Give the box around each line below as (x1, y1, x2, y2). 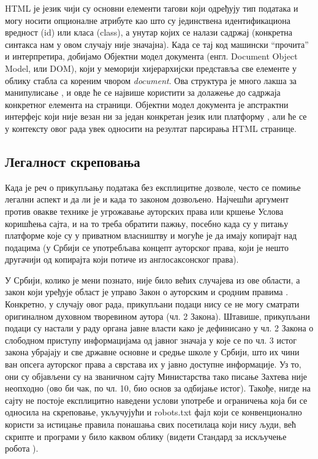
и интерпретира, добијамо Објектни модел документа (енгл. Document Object (5, 50, 298, 63)
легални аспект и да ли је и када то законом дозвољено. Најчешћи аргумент (5, 193, 289, 206)
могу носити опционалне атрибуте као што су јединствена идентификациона (5, 13, 290, 26)
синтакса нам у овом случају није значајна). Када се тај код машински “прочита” (5, 37, 309, 50)
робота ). (5, 442, 39, 455)
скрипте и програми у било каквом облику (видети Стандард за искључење (5, 430, 287, 442)
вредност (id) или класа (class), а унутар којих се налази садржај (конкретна (5, 26, 292, 39)
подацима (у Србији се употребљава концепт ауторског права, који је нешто (5, 241, 289, 253)
